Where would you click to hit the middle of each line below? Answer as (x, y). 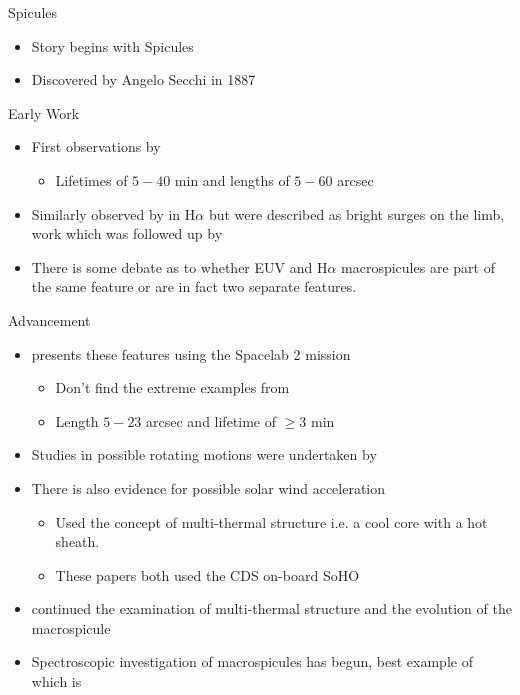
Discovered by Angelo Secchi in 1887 (143, 79)
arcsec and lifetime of (211, 420)
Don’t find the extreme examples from (172, 387)
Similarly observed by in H (113, 213)
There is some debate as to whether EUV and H (179, 266)
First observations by (96, 146)
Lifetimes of (91, 179)
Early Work (44, 112)
